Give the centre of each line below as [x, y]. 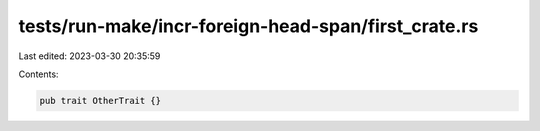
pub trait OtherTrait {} [100, 100]
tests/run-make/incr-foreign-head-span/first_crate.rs [248, 26]
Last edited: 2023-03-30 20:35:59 [89, 56]
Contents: [38, 74]
